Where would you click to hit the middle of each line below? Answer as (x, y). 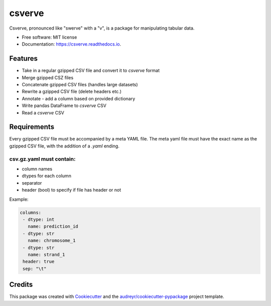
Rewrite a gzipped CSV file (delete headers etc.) (72, 92)
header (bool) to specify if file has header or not (72, 190)
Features (23, 58)
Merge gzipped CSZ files (48, 77)
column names (37, 169)
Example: (19, 199)
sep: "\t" (35, 269)
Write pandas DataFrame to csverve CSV (64, 106)
